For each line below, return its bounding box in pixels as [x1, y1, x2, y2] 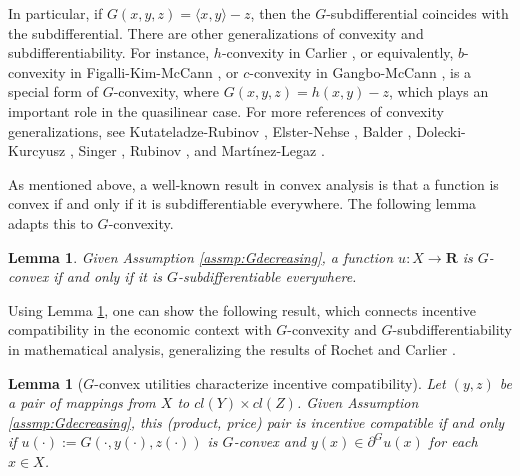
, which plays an [389, 81, 489, 102]
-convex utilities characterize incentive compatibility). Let [94, 372, 446, 393]
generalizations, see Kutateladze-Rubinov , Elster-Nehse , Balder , [8, 120, 412, 141]
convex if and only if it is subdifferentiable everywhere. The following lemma [8, 193, 477, 214]
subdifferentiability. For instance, [8, 42, 210, 63]
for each [428, 431, 478, 452]
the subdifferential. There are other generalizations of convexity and [8, 22, 424, 43]
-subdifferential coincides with [326, 3, 509, 23]
